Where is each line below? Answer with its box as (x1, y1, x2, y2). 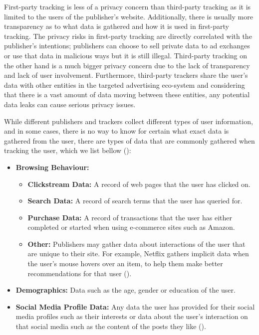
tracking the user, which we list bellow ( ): (4, 145, 131, 156)
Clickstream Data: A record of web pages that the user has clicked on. (27, 178, 251, 189)
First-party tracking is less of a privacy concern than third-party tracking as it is (4, 1, 251, 11)
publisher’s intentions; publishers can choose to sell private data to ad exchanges (4, 40, 250, 51)
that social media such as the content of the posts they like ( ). (15, 321, 206, 332)
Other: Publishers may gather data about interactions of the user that (27, 238, 246, 249)
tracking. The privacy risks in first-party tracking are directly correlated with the (4, 30, 252, 41)
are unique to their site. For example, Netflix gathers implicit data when (27, 248, 249, 259)
